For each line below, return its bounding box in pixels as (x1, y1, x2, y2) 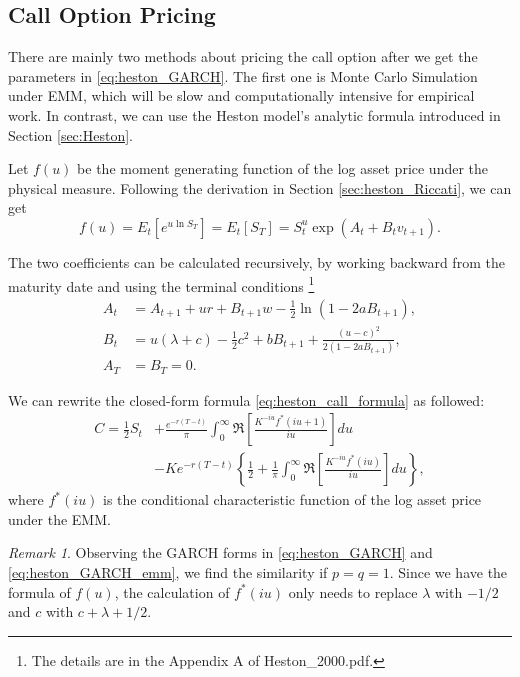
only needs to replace (288, 581, 418, 602)
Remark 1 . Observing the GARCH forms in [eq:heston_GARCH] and (8, 542, 433, 563)
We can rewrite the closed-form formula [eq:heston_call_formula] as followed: (8, 389, 485, 410)
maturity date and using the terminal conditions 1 (8, 272, 315, 296)
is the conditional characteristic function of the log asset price (103, 489, 482, 510)
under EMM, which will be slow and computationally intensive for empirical (8, 85, 475, 106)
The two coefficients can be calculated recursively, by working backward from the (8, 251, 505, 272)
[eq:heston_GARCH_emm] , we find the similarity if (8, 561, 328, 582)
